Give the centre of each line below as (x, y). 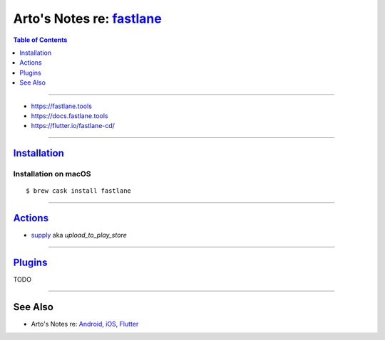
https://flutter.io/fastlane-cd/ (73, 126)
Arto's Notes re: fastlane (87, 18)
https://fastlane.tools (62, 106)
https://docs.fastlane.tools (70, 116)
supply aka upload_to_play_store (79, 235)
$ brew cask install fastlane (79, 191)
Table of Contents (40, 40)
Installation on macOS (52, 174)
